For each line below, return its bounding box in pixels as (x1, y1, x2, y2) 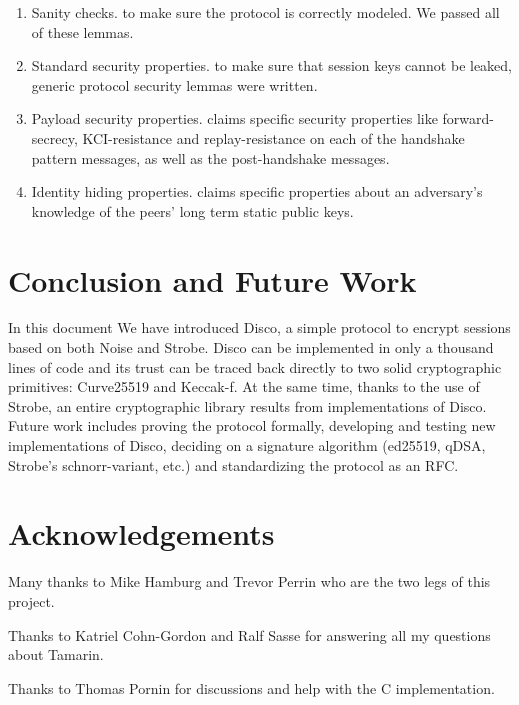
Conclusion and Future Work (8, 259, 417, 300)
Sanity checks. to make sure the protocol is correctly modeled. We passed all (31, 2, 500, 22)
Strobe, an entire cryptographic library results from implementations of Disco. (8, 395, 487, 416)
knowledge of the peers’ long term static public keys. (31, 200, 354, 221)
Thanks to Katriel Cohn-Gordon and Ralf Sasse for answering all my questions (8, 624, 491, 645)
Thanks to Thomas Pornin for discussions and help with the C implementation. (8, 677, 495, 698)
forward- (442, 108, 494, 129)
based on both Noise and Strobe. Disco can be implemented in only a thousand (8, 337, 494, 358)
